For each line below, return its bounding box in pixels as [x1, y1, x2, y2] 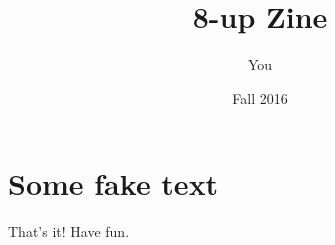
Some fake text [8, 163, 219, 204]
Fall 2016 [232, 87, 288, 108]
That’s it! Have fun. [8, 221, 130, 242]
